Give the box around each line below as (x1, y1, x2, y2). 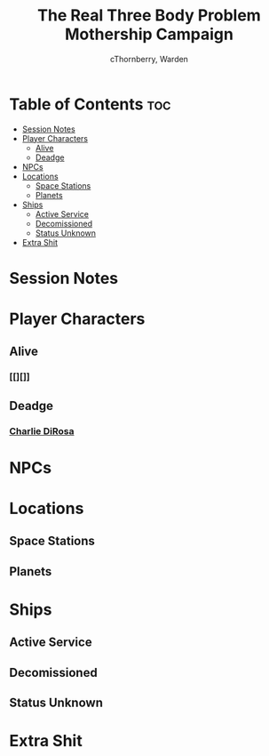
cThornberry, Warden (109, 53, 189, 64)
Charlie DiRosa (9, 424, 75, 437)
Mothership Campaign (65, 24, 233, 44)
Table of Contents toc (9, 94, 171, 114)
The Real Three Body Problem (36, 5, 262, 26)
